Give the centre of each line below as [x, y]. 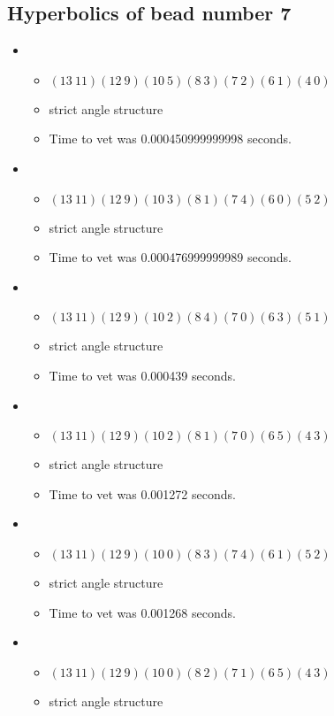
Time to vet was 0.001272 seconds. [142, 493]
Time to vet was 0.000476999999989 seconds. [170, 257]
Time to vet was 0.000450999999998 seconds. [170, 139]
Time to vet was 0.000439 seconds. [142, 375]
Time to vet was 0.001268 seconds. [142, 612]
